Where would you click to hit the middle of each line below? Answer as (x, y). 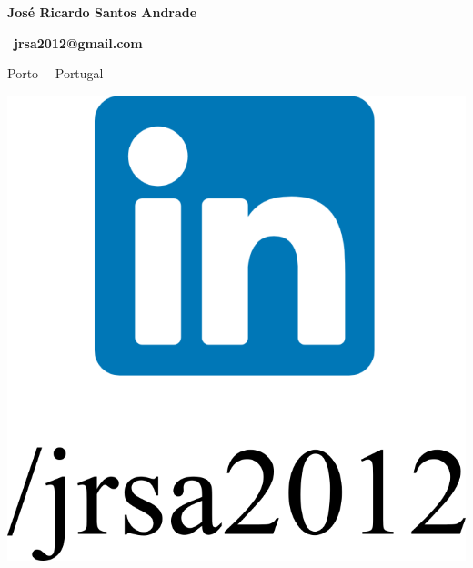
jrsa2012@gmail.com (78, 42)
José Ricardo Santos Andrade (102, 12)
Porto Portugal (55, 73)
